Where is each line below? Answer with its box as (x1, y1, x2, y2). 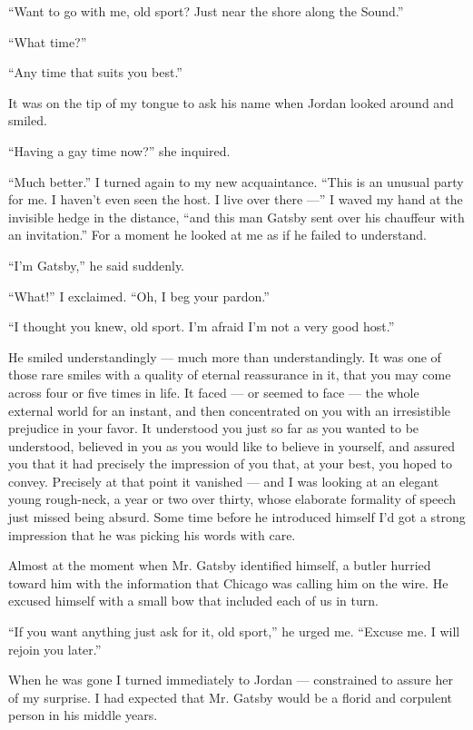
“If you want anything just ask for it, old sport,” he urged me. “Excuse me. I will (8, 622, 460, 641)
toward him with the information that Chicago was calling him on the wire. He (8, 573, 448, 592)
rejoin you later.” (8, 639, 102, 658)
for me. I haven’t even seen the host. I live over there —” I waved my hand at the (8, 190, 463, 209)
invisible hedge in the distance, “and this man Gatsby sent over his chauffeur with (8, 207, 465, 226)
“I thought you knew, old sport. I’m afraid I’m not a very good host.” (8, 317, 395, 336)
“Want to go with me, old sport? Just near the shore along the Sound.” (8, 2, 404, 20)
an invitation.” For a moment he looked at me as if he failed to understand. (8, 225, 427, 244)
